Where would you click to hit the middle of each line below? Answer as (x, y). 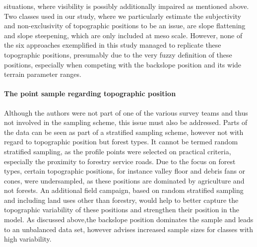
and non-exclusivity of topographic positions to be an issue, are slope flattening (125, 26)
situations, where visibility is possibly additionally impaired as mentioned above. (127, 6)
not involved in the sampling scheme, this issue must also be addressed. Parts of (126, 122)
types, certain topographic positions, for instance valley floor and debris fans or (125, 171)
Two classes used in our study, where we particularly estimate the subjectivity (123, 16)
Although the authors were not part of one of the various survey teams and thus (126, 112)
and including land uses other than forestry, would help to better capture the (121, 200)
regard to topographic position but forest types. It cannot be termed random (121, 142)
